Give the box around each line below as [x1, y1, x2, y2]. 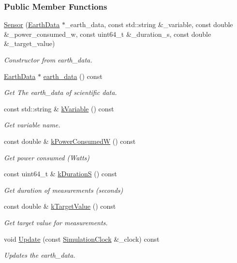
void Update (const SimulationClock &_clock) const [4, 233, 160, 244]
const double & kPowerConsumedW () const [4, 136, 136, 146]
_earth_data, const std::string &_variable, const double [65, 19, 233, 30]
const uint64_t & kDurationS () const [4, 169, 117, 179]
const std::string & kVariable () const [4, 103, 114, 113]
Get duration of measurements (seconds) [4, 185, 123, 195]
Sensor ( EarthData [4, 19, 60, 30]
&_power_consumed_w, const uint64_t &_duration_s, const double [4, 29, 211, 39]
